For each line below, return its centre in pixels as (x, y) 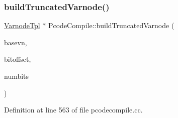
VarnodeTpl (22, 25)
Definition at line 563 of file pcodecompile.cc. (73, 110)
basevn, (16, 42)
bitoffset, (18, 59)
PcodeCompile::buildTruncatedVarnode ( (111, 25)
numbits (17, 76)
